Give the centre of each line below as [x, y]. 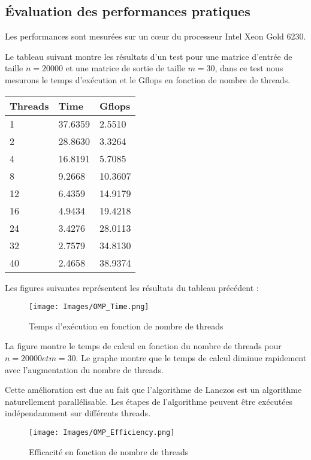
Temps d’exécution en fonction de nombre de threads [126, 326]
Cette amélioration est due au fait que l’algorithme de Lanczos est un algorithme [153, 390]
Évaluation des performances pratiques [128, 11]
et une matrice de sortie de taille [125, 68]
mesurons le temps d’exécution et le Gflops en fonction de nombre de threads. [148, 79]
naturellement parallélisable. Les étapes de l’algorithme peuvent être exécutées [149, 401]
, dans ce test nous [249, 68]
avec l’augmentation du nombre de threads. [84, 369]
